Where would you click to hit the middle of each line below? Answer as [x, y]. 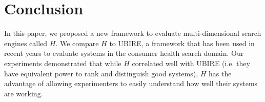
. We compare [77, 43]
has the [220, 73]
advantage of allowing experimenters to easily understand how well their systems [131, 83]
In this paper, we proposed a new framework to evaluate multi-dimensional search [133, 33]
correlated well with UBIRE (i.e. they [191, 63]
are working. [24, 93]
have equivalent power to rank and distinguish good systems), [101, 73]
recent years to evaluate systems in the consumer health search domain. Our [124, 53]
